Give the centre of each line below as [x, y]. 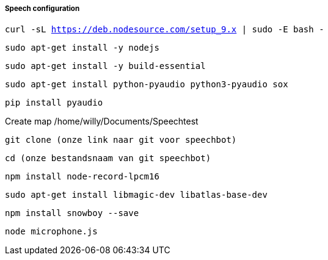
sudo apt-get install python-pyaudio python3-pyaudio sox [147, 85]
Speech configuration [42, 9]
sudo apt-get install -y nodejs [82, 48]
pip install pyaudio [54, 103]
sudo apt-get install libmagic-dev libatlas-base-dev [136, 195]
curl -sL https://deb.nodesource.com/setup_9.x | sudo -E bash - [165, 30]
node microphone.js [51, 232]
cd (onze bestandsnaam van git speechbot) [108, 158]
